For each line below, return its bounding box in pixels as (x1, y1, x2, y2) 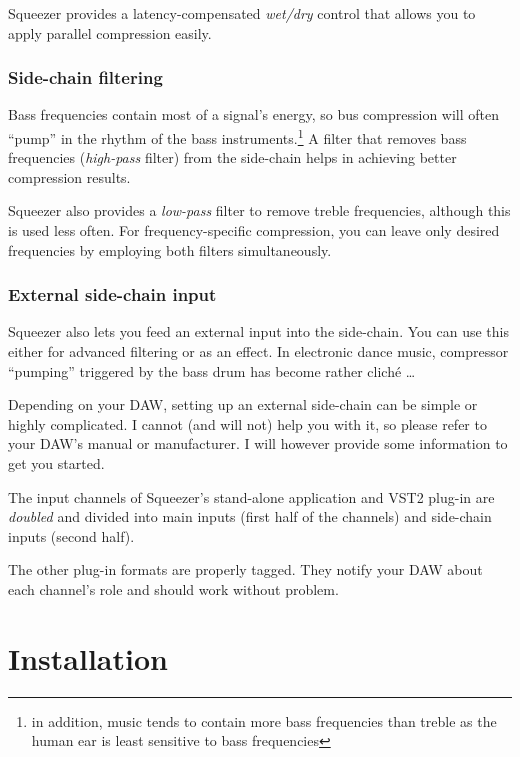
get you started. (8, 453, 105, 473)
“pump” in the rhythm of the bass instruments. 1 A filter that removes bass (8, 125, 467, 148)
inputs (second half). (8, 525, 135, 546)
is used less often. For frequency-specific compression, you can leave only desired (8, 220, 500, 241)
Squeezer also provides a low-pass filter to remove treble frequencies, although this (8, 200, 511, 221)
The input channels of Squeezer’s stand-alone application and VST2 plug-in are (8, 486, 495, 507)
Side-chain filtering (8, 65, 163, 90)
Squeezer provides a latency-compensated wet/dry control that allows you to (8, 3, 476, 23)
